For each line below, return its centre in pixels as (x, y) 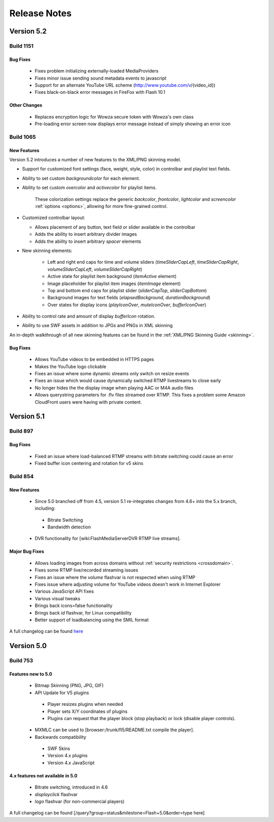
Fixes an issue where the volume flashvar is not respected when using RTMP (115, 577)
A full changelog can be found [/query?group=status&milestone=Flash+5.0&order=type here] (107, 813)
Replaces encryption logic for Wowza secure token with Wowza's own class (114, 117)
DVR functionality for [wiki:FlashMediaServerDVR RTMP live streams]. (108, 539)
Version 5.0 (28, 646)
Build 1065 (23, 137)
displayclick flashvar (56, 794)
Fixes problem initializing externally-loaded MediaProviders (97, 71)
